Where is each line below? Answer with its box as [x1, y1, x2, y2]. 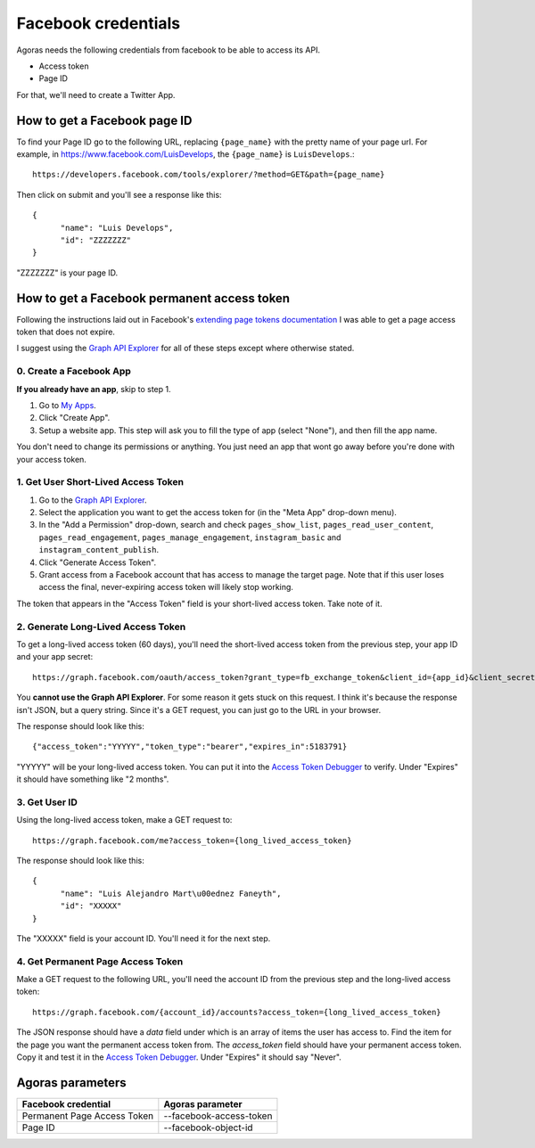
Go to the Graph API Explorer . [38, 495, 147, 505]
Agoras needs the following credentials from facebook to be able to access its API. [16, 45, 321, 55]
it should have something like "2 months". [16, 774, 169, 784]
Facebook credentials [16, 13, 181, 33]
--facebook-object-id [163, 1121, 253, 1134]
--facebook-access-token [163, 1110, 273, 1122]
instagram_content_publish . [38, 545, 160, 555]
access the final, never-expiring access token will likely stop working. [38, 582, 294, 593]
